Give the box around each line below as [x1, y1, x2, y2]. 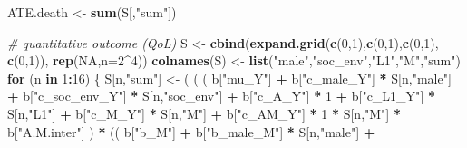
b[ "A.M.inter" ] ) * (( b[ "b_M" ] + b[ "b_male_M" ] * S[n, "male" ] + [7, 122, 375, 141]
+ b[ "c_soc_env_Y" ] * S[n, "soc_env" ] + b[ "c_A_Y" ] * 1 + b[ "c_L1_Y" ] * [7, 86, 435, 105]
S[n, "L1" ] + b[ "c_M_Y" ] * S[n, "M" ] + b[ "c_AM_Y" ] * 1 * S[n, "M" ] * [7, 104, 401, 123]
